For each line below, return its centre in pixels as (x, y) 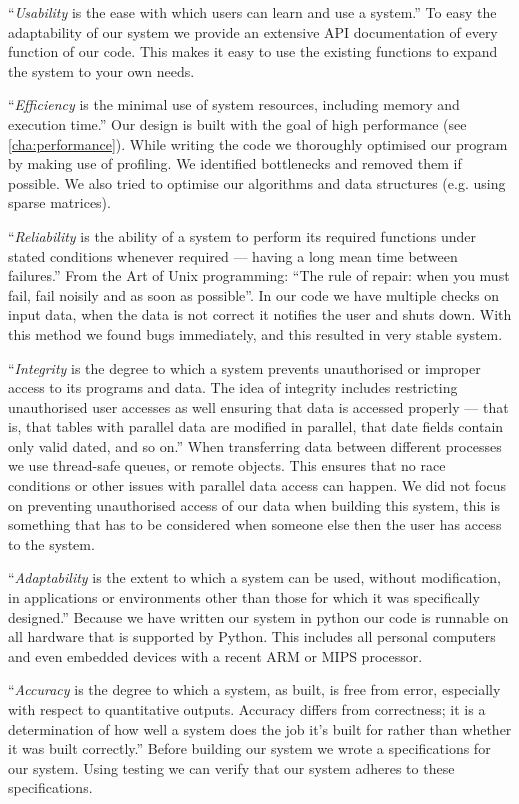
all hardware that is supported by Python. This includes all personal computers (252, 636)
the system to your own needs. (101, 70)
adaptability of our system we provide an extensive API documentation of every (253, 31)
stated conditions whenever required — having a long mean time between (233, 255)
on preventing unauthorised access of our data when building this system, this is (254, 504)
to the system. (51, 543)
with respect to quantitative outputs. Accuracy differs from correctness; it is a (247, 709)
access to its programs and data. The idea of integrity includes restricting (233, 387)
